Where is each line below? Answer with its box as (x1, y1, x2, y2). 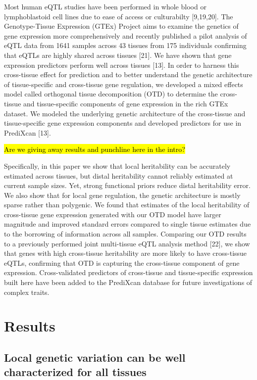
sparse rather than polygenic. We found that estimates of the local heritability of (4, 199, 250, 210)
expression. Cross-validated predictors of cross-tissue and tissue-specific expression (4, 267, 253, 278)
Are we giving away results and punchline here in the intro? (4, 144, 185, 154)
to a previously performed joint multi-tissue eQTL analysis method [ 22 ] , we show (4, 238, 250, 248)
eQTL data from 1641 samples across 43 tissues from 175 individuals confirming (4, 40, 247, 50)
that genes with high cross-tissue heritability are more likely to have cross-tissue (4, 248, 247, 258)
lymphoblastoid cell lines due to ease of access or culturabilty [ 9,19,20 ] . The (4, 11, 233, 21)
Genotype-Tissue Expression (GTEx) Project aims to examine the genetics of (4, 21, 239, 31)
